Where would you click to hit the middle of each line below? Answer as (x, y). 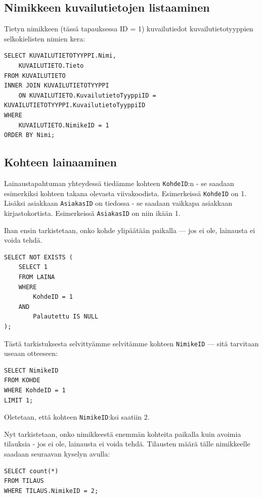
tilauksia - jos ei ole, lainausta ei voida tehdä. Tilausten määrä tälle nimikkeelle (127, 444)
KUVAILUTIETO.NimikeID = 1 (64, 125)
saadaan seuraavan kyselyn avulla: (57, 453)
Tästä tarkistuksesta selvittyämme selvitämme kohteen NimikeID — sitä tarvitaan (131, 343)
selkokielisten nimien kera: (45, 38)
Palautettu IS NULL (66, 317)
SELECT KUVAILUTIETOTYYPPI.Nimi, (60, 56)
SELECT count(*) (31, 471)
